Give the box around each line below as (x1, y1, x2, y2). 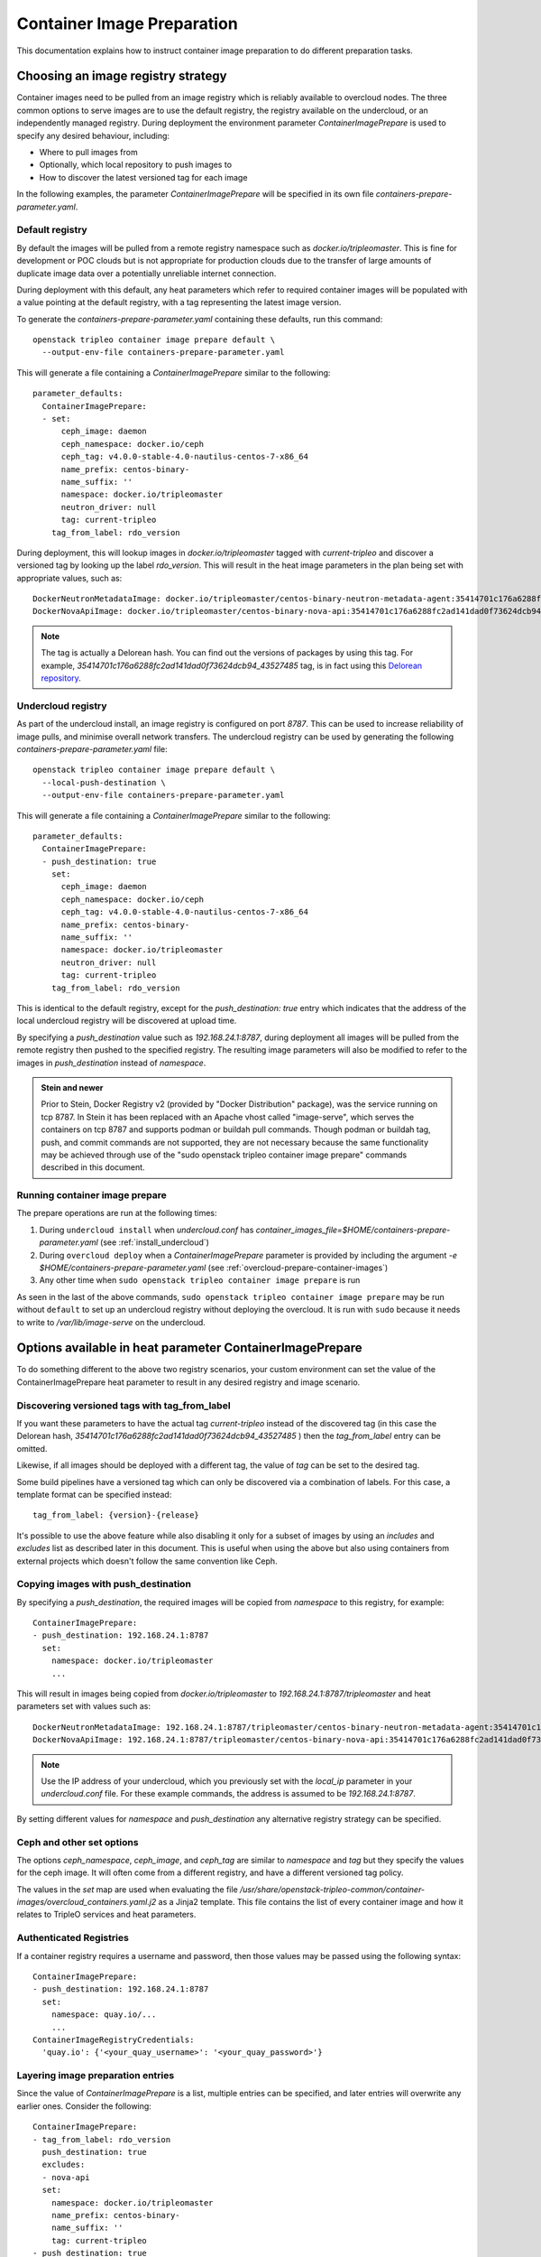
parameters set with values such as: (16, 1701, 151, 1712)
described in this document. (41, 1162, 145, 1173)
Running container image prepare (16, 1189, 167, 1202)
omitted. (16, 1443, 48, 1454)
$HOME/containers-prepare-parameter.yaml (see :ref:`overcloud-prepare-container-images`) (39, 1262, 389, 1273)
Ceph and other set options (16, 1835, 139, 1848)
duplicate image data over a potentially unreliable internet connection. (16, 267, 277, 279)
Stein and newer (41, 1082, 104, 1092)
